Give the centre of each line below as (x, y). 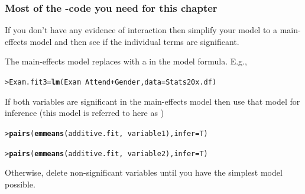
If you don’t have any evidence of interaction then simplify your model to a (141, 30)
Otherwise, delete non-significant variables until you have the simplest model (144, 172)
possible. (20, 184)
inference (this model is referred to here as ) (85, 113)
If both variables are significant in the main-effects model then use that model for (152, 101)
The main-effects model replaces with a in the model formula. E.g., (126, 61)
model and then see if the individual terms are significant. (134, 41)
